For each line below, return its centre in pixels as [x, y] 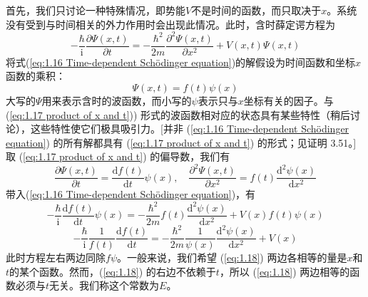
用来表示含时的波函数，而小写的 [117, 100]
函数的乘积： [36, 76]
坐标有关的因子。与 [288, 100]
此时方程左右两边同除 [56, 257]
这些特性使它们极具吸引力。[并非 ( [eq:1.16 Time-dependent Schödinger [190, 129]
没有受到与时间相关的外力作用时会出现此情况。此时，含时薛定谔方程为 [170, 24]
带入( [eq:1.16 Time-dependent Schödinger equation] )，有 [131, 194]
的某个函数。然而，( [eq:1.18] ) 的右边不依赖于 [113, 271]
